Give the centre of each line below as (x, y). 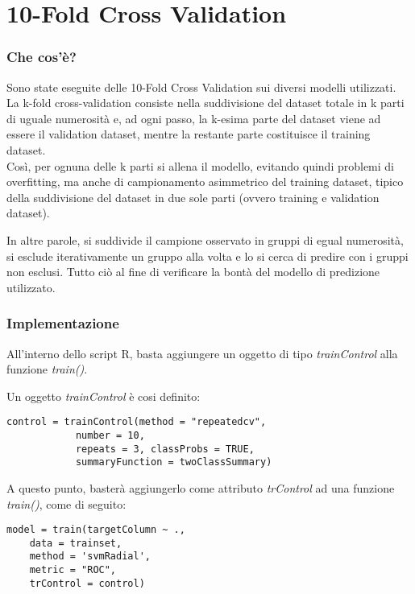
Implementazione (63, 323)
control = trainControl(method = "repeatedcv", (137, 422)
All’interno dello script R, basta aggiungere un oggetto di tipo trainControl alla (202, 353)
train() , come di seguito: (66, 503)
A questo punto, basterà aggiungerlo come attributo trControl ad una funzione (201, 487)
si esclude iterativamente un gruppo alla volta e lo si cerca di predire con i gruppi (207, 256)
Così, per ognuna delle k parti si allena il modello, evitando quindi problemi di (200, 165)
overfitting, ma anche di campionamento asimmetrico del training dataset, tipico (205, 181)
